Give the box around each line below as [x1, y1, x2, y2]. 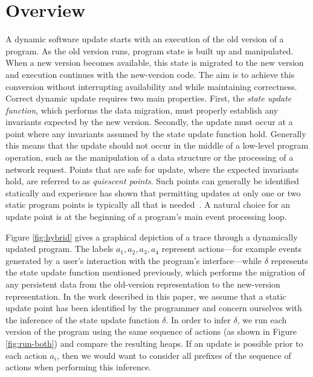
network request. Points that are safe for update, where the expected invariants [5, 163, 299, 175]
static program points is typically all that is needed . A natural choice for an [5, 198, 291, 211]
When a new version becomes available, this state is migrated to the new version [5, 56, 304, 69]
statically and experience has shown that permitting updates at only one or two [5, 186, 301, 199]
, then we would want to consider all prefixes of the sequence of [57, 349, 291, 361]
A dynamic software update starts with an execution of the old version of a [5, 33, 284, 45]
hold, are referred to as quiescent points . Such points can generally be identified [5, 175, 299, 187]
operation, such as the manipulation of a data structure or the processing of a [5, 151, 294, 164]
